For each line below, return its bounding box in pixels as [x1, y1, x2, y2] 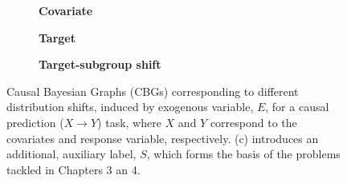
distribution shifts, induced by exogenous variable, [6, 98, 254, 115]
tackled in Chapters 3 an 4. [6, 161, 141, 177]
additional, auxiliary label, [6, 145, 137, 162]
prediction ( [6, 113, 64, 130]
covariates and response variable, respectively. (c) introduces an [6, 129, 319, 146]
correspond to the [210, 113, 297, 130]
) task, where [97, 113, 161, 130]
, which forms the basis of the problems [146, 145, 341, 162]
